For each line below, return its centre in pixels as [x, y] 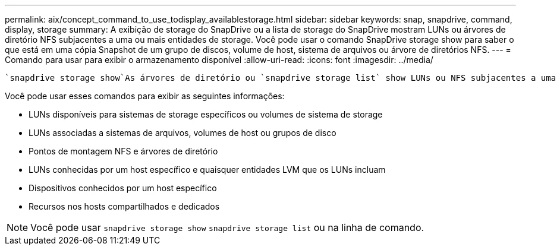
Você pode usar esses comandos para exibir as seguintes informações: [145, 96]
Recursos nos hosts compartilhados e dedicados [124, 206]
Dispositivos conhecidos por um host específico [123, 188]
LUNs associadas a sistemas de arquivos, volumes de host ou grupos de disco [183, 133]
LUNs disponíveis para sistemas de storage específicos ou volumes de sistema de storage [206, 114]
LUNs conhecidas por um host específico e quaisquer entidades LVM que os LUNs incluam [207, 170]
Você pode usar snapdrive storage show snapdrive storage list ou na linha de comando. [227, 227]
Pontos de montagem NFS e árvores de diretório [123, 151]
